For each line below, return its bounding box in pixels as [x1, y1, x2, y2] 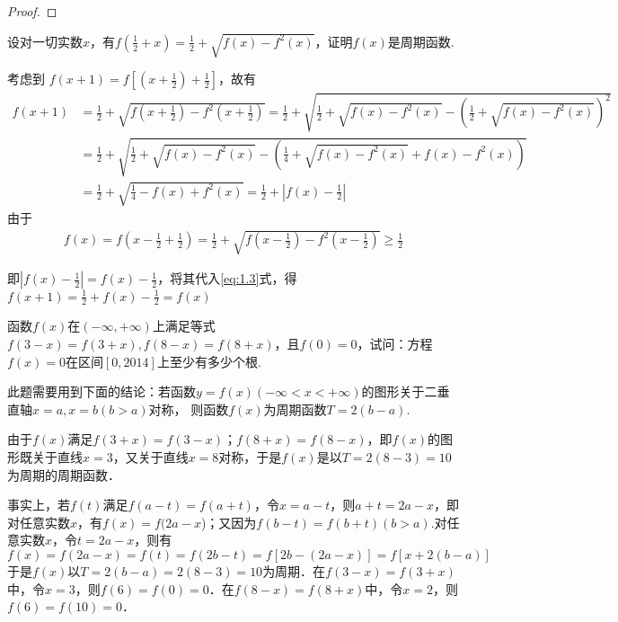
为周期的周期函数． [7, 465, 120, 484]
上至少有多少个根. [156, 351, 261, 370]
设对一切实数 [7, 31, 83, 50]
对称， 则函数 [148, 399, 229, 418]
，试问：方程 [357, 333, 433, 352]
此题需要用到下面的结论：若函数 [7, 382, 196, 401]
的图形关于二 [361, 382, 437, 401]
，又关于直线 [112, 447, 189, 466]
